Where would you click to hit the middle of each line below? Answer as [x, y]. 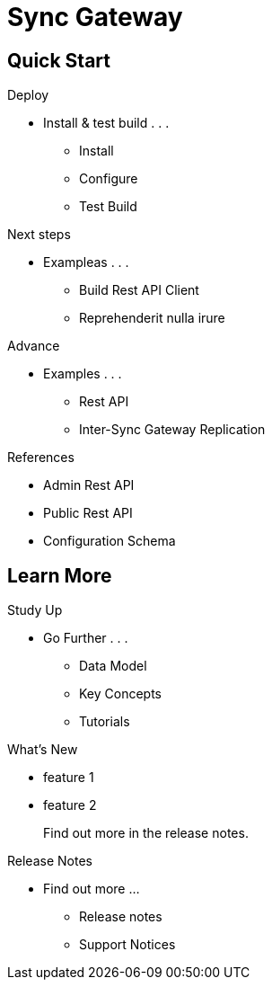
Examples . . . [83, 374]
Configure [109, 179]
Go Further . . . [86, 638]
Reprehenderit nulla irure [152, 318]
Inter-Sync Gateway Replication [172, 430]
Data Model [113, 666]
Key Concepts [121, 694]
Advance [34, 346]
